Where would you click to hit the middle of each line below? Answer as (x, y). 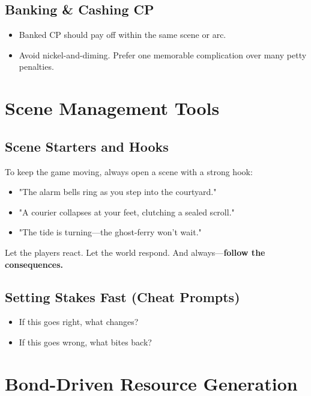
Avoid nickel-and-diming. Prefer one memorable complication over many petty (163, 54)
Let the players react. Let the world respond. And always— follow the (135, 252)
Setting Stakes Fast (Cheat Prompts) (122, 296)
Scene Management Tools (112, 108)
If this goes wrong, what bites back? (85, 342)
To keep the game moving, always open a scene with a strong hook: (129, 171)
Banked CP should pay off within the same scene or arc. (122, 35)
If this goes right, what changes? (79, 322)
